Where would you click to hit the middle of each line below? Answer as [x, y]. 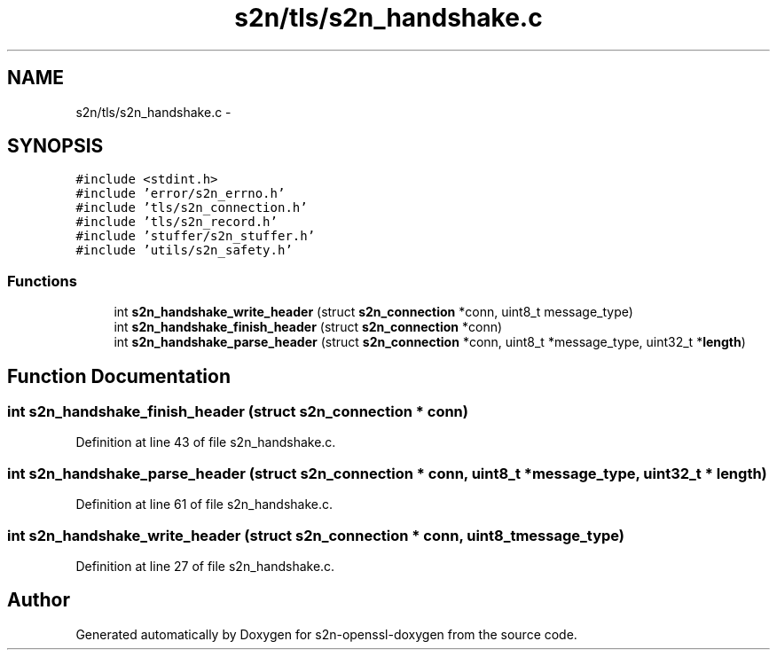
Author [39, 600]
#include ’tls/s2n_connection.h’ [192, 208]
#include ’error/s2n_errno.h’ [181, 194]
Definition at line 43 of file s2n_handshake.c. [206, 442]
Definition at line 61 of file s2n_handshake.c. [204, 504]
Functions [42, 281]
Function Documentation [119, 376]
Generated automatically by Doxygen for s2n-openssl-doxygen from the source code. [326, 634]
